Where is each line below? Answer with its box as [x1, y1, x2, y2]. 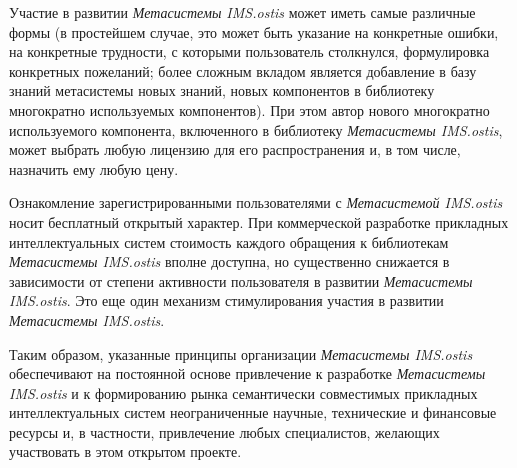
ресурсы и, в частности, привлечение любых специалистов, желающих [9, 421, 440, 442]
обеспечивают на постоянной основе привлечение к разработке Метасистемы [9, 363, 486, 384]
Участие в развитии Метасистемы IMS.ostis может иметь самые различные [9, 2, 476, 22]
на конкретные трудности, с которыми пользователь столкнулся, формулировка [9, 41, 490, 62]
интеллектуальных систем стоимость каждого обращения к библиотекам [9, 231, 449, 252]
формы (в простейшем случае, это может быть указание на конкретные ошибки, [9, 21, 499, 42]
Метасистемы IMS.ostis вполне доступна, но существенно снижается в [9, 251, 450, 272]
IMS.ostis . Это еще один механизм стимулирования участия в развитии [9, 290, 444, 311]
